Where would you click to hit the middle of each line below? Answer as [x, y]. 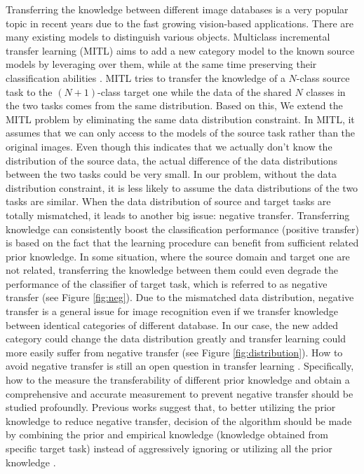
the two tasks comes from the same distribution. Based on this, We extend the [174, 105]
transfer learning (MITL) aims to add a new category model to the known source [180, 50]
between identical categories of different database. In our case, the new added [172, 325]
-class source [323, 77]
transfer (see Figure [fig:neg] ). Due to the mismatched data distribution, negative [180, 297]
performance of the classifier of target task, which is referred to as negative [167, 283]
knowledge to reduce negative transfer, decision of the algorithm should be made [179, 420]
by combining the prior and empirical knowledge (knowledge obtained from [167, 434]
